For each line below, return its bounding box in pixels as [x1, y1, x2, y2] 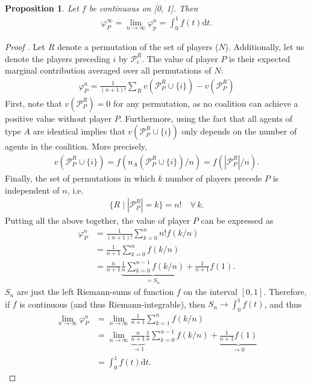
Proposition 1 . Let [5, 2, 79, 14]
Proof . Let [5, 40, 45, 52]
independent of [5, 183, 60, 196]
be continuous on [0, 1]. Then [89, 2, 198, 14]
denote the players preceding [5, 52, 110, 65]
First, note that [5, 96, 62, 109]
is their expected [229, 52, 291, 65]
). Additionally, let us [225, 40, 304, 52]
